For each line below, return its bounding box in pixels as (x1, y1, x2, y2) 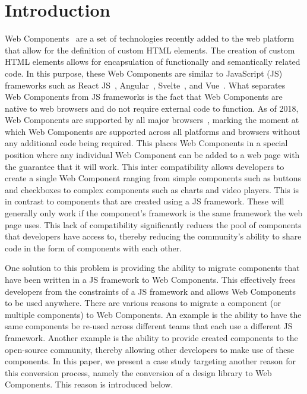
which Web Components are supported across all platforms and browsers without (5, 125, 300, 137)
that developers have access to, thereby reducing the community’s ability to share (5, 230, 302, 242)
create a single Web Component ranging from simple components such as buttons (5, 172, 302, 184)
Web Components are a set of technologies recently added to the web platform (5, 32, 295, 45)
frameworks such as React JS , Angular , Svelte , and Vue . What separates (5, 78, 286, 91)
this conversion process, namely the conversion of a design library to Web (5, 366, 272, 379)
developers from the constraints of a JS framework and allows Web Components (5, 285, 296, 297)
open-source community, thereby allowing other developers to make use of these (5, 343, 295, 355)
